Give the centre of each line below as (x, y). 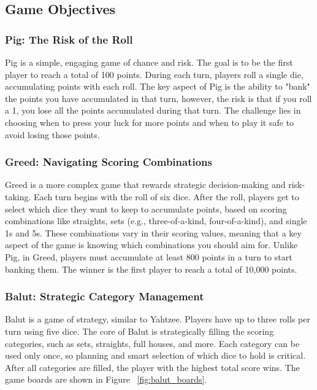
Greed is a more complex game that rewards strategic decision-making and (145, 185)
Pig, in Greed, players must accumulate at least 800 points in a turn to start (149, 256)
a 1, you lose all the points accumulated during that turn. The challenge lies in (153, 110)
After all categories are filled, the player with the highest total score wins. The (152, 367)
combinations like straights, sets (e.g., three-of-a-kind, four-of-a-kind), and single (156, 221)
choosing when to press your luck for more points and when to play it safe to (150, 122)
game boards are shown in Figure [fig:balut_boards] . (106, 379)
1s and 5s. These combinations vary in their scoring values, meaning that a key (153, 232)
